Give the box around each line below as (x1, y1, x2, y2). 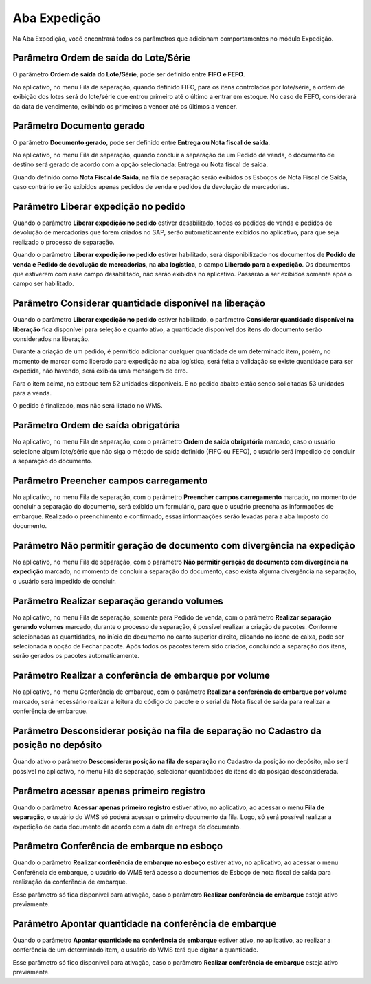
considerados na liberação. (12, 335, 90, 343)
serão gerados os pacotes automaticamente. (12, 652, 140, 660)
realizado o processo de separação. (12, 238, 115, 246)
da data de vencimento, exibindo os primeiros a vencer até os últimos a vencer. (12, 102, 238, 110)
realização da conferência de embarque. (12, 877, 128, 886)
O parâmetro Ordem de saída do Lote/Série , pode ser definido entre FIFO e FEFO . (12, 70, 245, 78)
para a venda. (12, 389, 52, 397)
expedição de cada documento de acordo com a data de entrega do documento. (12, 822, 242, 831)
